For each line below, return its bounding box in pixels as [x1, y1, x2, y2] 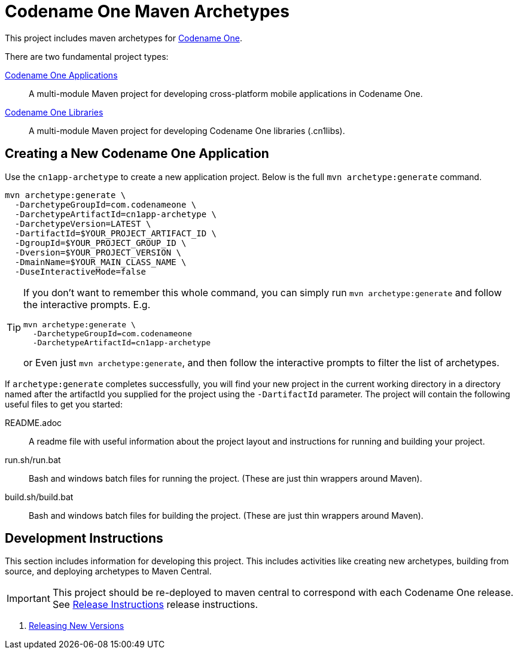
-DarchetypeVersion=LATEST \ [14, 218, 151, 229]
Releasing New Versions [29, 620, 124, 631]
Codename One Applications [5, 69, 118, 80]
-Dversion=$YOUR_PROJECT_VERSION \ [14, 247, 182, 257]
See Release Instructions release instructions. [52, 598, 258, 611]
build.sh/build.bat [5, 491, 74, 502]
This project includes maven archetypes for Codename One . [5, 32, 242, 43]
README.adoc [5, 417, 62, 428]
